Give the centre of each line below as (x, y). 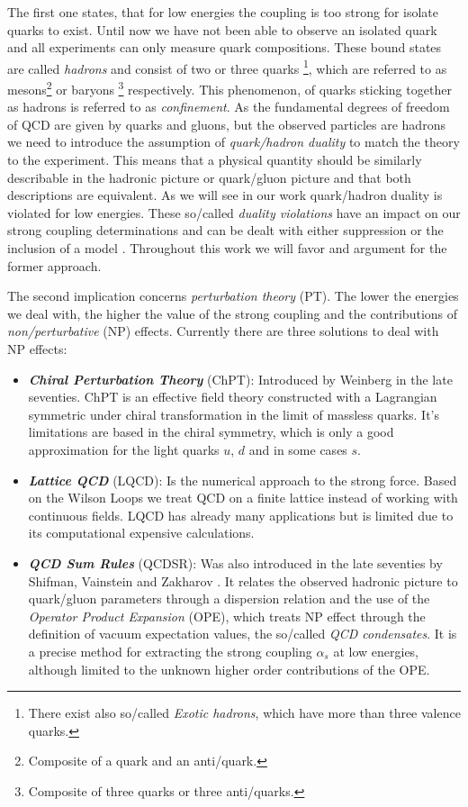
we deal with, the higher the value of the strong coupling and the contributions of (233, 313)
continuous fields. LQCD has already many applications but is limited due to (241, 515)
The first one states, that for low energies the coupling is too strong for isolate (223, 12)
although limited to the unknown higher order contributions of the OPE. (229, 669)
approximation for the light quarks (124, 449)
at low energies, (376, 651)
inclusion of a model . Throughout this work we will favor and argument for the (227, 248)
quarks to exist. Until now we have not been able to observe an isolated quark (222, 29)
